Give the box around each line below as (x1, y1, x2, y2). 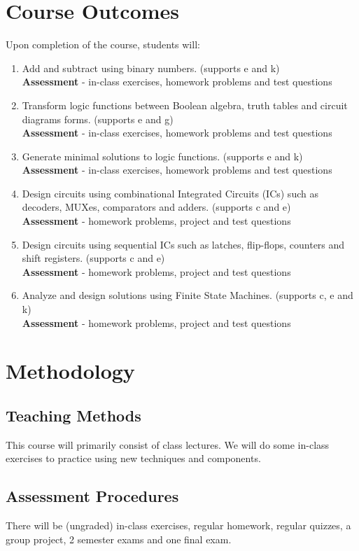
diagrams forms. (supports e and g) (22, 111, 174, 126)
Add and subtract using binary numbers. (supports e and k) (22, 60, 280, 75)
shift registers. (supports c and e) (22, 251, 165, 265)
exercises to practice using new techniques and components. (6, 451, 261, 466)
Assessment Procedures (6, 485, 179, 507)
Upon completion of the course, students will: (6, 37, 200, 52)
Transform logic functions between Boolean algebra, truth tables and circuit (22, 97, 348, 112)
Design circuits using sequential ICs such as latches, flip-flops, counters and (22, 237, 345, 251)
